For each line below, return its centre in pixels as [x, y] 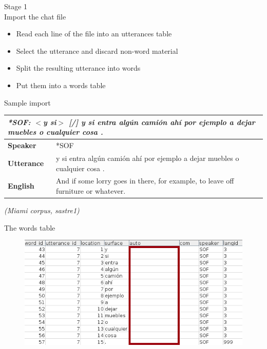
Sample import [27, 102]
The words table [30, 227]
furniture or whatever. [91, 190]
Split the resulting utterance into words [78, 68]
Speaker [22, 145]
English [21, 186]
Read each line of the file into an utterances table [94, 34]
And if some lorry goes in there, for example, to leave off [145, 181]
